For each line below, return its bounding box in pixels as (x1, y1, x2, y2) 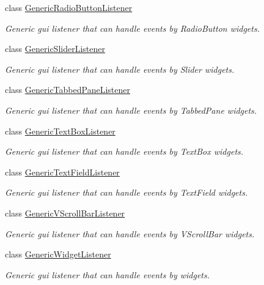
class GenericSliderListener (5, 42, 105, 55)
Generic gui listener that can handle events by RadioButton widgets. (5, 21, 260, 34)
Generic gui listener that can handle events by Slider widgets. (5, 62, 235, 75)
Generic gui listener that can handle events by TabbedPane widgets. (5, 103, 257, 116)
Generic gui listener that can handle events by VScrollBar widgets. (5, 227, 255, 240)
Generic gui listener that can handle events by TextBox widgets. (5, 145, 244, 158)
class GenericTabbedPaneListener (5, 83, 130, 96)
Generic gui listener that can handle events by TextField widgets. (5, 186, 248, 199)
